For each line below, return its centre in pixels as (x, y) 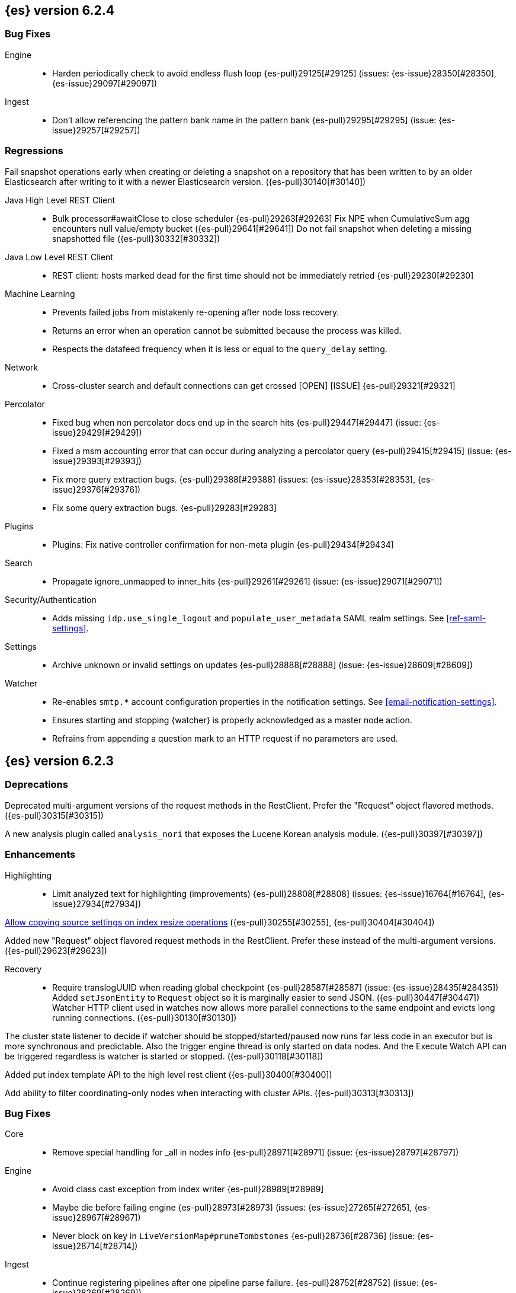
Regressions (34, 151)
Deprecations (36, 785)
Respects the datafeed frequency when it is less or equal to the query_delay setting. (220, 349)
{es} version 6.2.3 (59, 761)
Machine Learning (40, 293)
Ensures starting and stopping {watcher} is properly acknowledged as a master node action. (232, 720)
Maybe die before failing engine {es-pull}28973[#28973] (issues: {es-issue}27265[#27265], (232, 1208)
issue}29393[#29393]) (97, 461)
